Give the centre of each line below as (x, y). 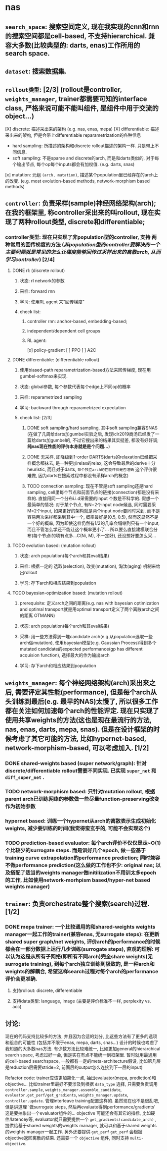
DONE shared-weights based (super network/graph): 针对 (76, 763)
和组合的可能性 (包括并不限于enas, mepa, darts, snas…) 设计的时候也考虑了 (82, 1042)
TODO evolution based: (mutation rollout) (54, 546)
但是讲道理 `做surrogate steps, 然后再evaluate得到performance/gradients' (80, 1107)
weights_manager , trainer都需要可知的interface (76, 99)
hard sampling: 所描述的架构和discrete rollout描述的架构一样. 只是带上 (83, 146)
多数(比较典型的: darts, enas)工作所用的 (79, 45)
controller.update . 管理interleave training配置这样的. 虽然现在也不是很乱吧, (82, 1101)
